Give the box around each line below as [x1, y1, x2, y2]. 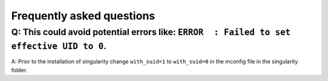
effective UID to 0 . [11, 40, 107, 51]
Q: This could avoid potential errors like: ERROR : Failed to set [11, 27, 291, 37]
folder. [11, 66, 27, 74]
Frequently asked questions [11, 9, 155, 22]
